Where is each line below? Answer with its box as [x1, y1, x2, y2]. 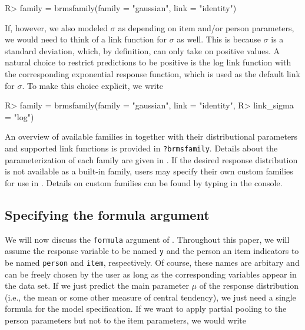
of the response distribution [199, 279, 299, 292]
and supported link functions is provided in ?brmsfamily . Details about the [5, 141, 278, 154]
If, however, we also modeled [5, 21, 108, 34]
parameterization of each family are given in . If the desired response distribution [5, 153, 298, 166]
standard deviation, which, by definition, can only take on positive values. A [5, 44, 280, 57]
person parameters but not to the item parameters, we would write [5, 313, 246, 326]
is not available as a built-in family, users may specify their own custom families [5, 165, 293, 177]
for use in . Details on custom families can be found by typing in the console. [5, 176, 283, 189]
